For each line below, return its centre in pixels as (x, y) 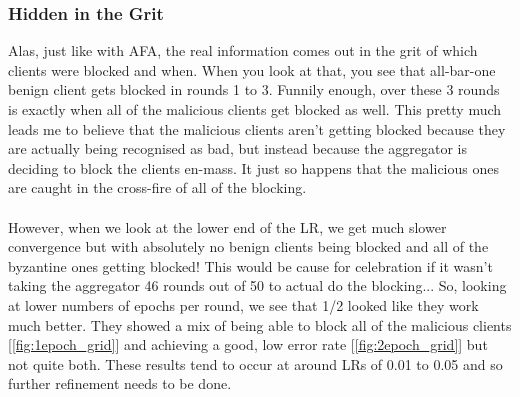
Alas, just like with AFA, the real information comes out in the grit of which (243, 50)
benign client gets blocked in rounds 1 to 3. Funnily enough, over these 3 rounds (254, 89)
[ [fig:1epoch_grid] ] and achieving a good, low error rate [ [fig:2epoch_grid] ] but (248, 344)
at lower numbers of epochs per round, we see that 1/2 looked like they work (243, 304)
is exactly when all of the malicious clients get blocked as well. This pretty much (255, 109)
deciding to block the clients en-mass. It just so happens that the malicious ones (253, 167)
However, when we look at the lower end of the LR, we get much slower (227, 226)
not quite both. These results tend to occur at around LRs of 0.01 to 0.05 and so (255, 363)
